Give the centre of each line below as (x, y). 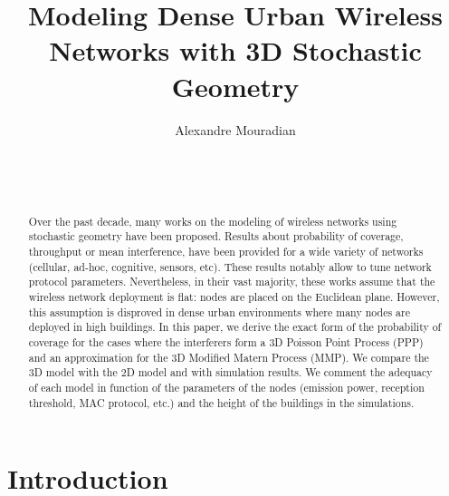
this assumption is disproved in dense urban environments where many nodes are (219, 311)
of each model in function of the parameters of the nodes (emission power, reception (226, 387)
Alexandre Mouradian (235, 129)
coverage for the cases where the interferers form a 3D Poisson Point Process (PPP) (226, 341)
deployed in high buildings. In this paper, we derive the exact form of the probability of (235, 327)
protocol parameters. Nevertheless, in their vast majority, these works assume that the (232, 282)
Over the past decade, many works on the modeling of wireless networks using (213, 221)
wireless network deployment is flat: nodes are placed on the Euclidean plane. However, (234, 296)
